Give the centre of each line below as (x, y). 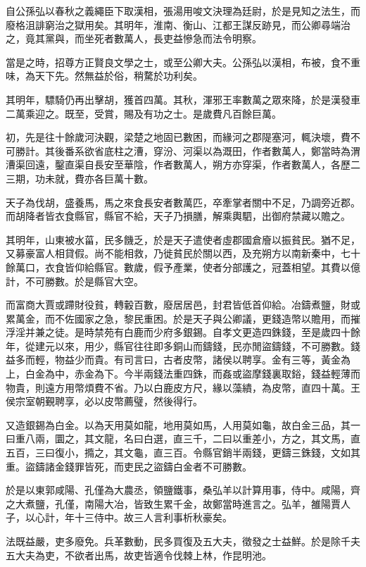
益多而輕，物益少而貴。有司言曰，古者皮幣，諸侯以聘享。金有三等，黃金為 (178, 360)
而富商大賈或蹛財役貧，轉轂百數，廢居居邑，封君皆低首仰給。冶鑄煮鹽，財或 (183, 305)
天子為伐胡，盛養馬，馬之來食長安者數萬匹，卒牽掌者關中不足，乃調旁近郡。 (183, 202)
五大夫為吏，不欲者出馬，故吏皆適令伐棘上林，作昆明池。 (139, 555)
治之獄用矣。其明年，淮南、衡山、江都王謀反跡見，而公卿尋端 (197, 24)
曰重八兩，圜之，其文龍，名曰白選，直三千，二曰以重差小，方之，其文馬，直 (183, 438)
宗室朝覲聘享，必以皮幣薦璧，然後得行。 (109, 401)
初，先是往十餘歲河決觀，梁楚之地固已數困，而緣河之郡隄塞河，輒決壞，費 (178, 137)
